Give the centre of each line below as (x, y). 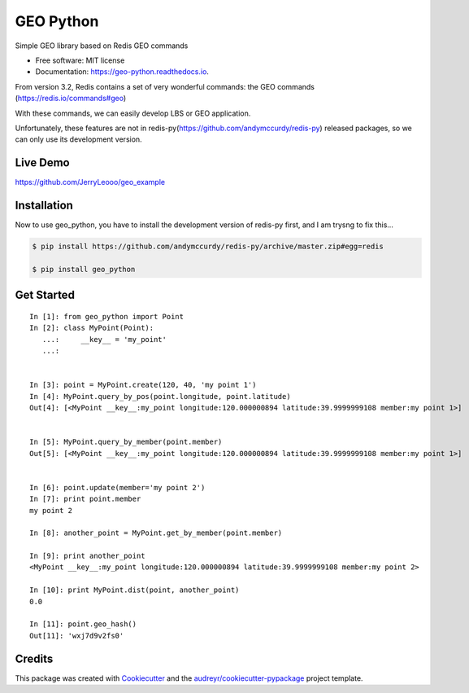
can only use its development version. (78, 139)
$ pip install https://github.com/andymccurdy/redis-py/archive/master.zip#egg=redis (208, 247)
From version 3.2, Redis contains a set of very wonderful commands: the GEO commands (165, 86)
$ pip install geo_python (84, 269)
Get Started (45, 295)
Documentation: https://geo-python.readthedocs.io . (122, 72)
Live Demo (42, 163)
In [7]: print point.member (85, 499)
